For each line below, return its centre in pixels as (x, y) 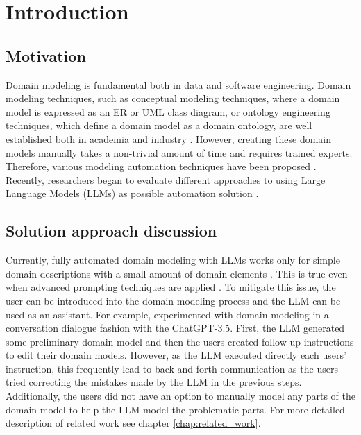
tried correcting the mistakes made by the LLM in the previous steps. (154, 382)
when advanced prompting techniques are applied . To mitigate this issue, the (171, 287)
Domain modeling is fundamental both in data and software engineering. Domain (178, 84)
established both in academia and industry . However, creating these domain (169, 138)
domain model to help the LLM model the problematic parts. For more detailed (175, 409)
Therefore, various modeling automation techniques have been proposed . (161, 166)
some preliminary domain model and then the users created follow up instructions (180, 341)
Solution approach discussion (111, 231)
